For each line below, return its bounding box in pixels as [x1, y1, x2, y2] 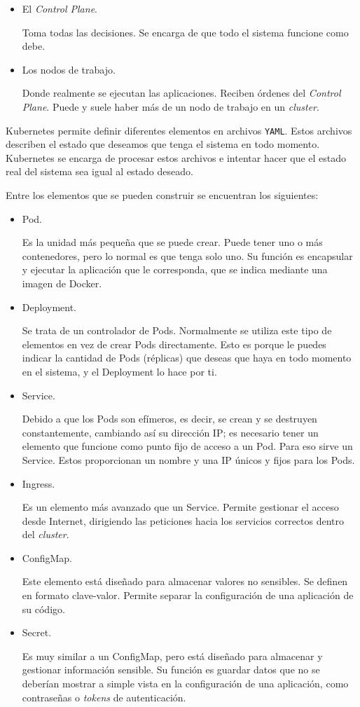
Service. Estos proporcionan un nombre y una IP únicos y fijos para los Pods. [22, 452, 355, 467]
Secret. [22, 625, 52, 640]
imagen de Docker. [22, 275, 102, 290]
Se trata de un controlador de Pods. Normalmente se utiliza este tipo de [22, 323, 332, 338]
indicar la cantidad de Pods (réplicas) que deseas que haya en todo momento [22, 350, 352, 365]
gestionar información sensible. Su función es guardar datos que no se [22, 662, 320, 677]
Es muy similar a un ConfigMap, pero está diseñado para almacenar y [22, 648, 323, 663]
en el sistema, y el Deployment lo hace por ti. [22, 364, 217, 378]
